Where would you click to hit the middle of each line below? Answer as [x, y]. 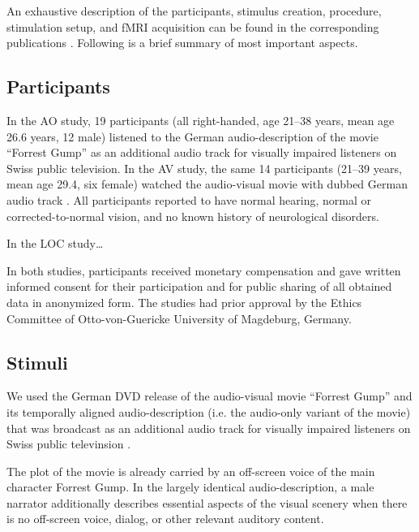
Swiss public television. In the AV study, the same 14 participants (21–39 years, [204, 168]
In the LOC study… [55, 243]
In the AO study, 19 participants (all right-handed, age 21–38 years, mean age [201, 120]
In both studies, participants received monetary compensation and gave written [204, 270]
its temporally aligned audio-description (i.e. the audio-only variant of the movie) [209, 411]
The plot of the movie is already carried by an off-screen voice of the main [191, 471]
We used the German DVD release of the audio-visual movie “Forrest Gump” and [209, 396]
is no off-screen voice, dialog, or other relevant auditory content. [165, 519]
